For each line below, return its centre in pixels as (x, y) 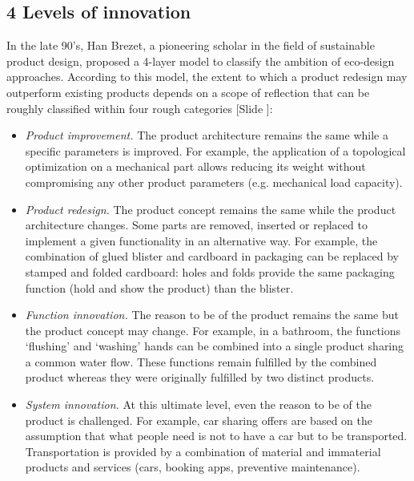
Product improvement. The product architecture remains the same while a (207, 135)
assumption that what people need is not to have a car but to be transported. (216, 436)
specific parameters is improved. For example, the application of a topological (215, 150)
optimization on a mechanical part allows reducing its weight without (195, 166)
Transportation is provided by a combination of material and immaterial (203, 451)
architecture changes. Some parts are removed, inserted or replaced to (196, 225)
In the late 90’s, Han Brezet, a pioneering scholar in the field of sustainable (191, 45)
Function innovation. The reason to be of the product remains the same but (212, 315)
